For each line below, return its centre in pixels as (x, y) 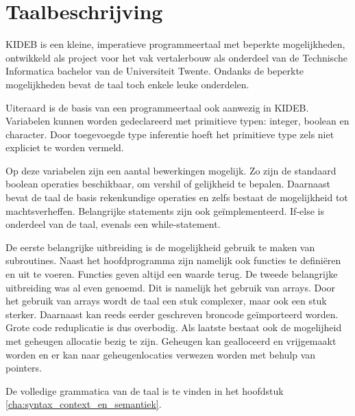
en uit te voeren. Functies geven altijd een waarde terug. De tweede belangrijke (172, 274)
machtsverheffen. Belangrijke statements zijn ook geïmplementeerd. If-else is (165, 210)
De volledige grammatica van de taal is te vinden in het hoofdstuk (145, 390)
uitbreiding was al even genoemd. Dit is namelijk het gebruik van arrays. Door (171, 287)
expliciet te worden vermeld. (65, 147)
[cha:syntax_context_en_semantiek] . (84, 404)
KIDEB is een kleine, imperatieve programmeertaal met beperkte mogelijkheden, (175, 44)
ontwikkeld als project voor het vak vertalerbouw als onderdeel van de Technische (176, 57)
